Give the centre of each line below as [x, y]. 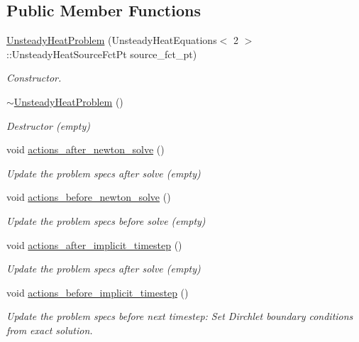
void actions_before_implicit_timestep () [98, 292]
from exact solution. [50, 330]
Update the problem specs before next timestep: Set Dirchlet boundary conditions [180, 316]
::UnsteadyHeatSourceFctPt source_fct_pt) [102, 54]
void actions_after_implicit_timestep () [94, 244]
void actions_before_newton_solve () [89, 197]
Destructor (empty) [48, 125]
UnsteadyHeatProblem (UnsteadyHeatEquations [112, 40]
